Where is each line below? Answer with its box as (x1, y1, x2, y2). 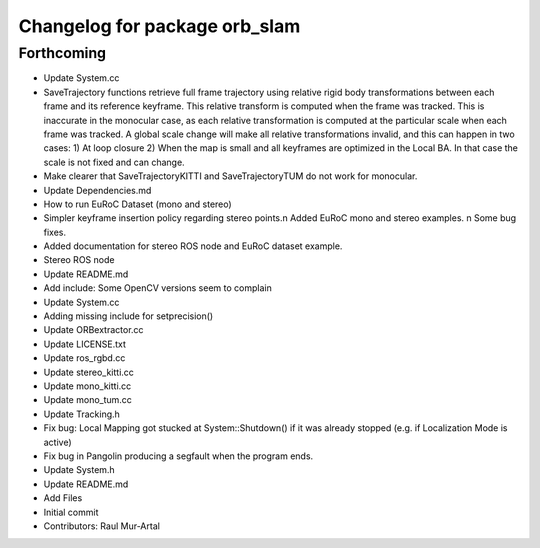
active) (43, 436, 72, 448)
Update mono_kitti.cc (43, 380, 132, 392)
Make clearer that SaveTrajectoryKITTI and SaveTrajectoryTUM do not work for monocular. (43, 170, 418, 182)
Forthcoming (18, 44, 107, 62)
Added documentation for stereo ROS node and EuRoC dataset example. (43, 240, 343, 252)
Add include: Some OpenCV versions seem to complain (43, 282, 272, 294)
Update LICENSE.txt (43, 338, 127, 350)
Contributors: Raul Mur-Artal (43, 520, 160, 532)
